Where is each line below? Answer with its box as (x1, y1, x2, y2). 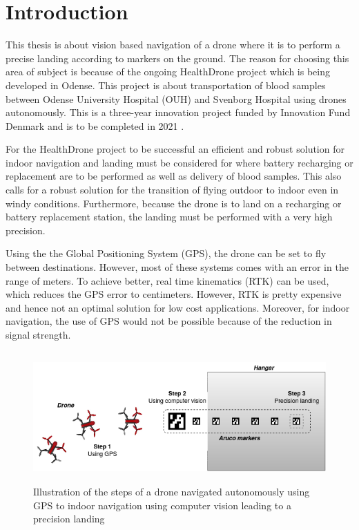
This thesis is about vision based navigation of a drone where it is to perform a (6, 37, 340, 52)
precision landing (33, 511, 105, 526)
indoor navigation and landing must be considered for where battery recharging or (6, 155, 353, 169)
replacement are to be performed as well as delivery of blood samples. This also (6, 169, 342, 183)
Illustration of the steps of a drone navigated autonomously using (33, 484, 310, 499)
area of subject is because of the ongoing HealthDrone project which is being (6, 64, 331, 79)
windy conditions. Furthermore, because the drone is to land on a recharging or (6, 196, 342, 210)
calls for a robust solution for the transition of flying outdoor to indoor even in (6, 182, 339, 197)
